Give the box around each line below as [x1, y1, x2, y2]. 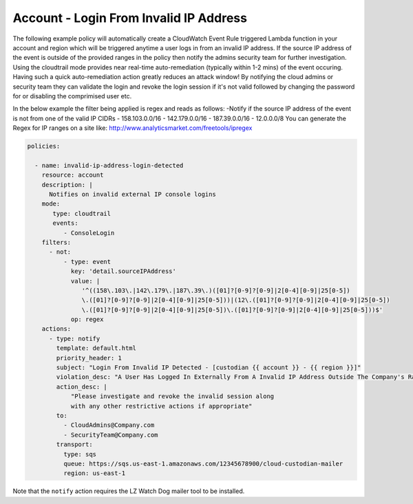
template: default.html [56, 344, 137, 352]
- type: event [63, 258, 112, 265]
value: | [70, 277, 100, 285]
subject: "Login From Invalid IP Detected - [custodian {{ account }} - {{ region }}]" [56, 364, 361, 371]
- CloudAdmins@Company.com [63, 421, 155, 429]
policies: [27, 142, 61, 151]
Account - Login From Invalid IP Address [12, 10, 248, 25]
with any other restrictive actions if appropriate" [70, 402, 253, 410]
